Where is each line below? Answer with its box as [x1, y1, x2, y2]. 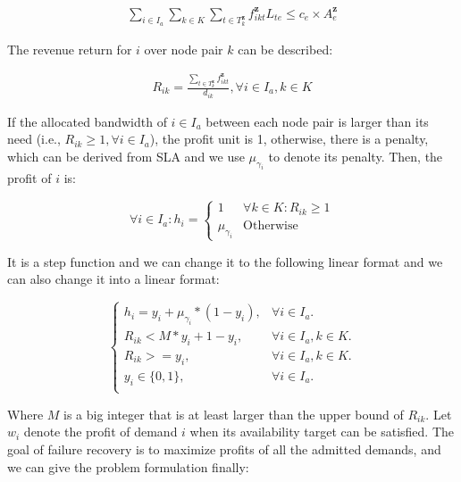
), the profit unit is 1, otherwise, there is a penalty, [149, 129, 429, 148]
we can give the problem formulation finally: [7, 457, 249, 476]
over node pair [144, 39, 223, 58]
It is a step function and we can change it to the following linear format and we [7, 252, 443, 270]
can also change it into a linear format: [7, 270, 220, 288]
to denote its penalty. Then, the [268, 146, 443, 165]
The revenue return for [7, 39, 132, 58]
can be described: [238, 39, 333, 58]
